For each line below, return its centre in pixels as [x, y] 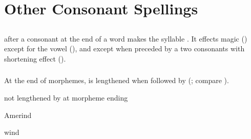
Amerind [18, 115]
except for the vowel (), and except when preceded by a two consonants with [124, 48]
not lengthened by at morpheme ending [66, 98]
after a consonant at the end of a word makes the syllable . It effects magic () [126, 38]
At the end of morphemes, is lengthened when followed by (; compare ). [117, 80]
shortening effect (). [35, 58]
